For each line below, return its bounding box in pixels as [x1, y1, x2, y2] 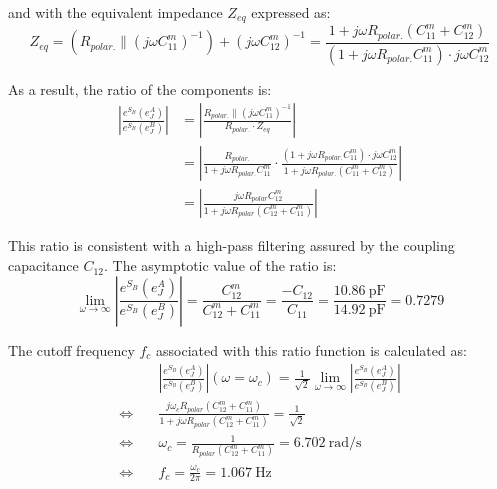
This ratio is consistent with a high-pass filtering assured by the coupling [8, 235, 455, 256]
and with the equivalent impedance [8, 2, 223, 22]
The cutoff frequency [8, 339, 135, 360]
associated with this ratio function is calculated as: [156, 339, 467, 360]
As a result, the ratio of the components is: [8, 78, 272, 99]
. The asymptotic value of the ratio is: [104, 255, 337, 276]
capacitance [8, 255, 79, 276]
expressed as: [251, 2, 331, 22]
